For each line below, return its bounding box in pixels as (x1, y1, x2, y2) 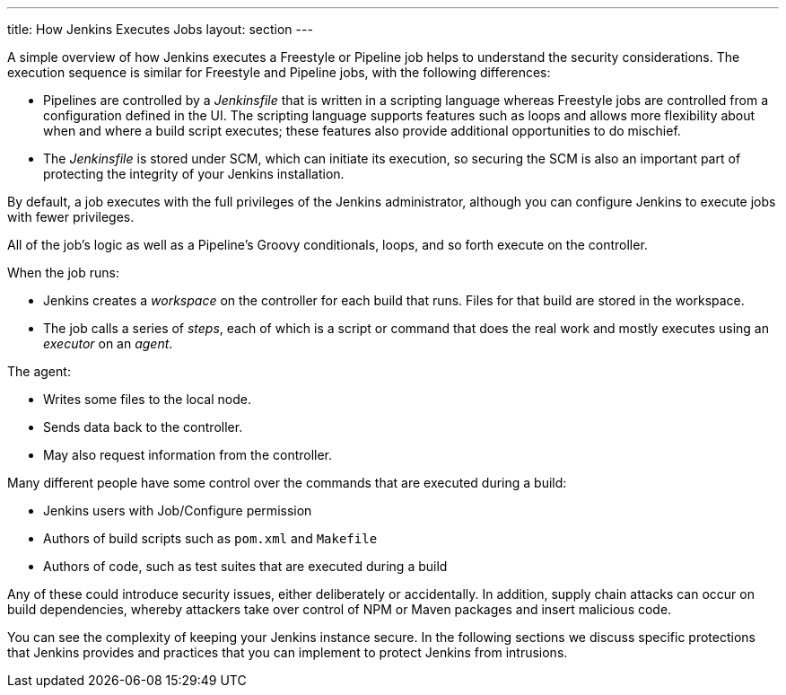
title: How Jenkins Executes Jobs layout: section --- (7, 22, 313, 37)
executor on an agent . (43, 336, 173, 351)
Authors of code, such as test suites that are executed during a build (43, 559, 448, 574)
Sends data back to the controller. (43, 419, 243, 435)
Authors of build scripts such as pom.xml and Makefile (43, 531, 378, 546)
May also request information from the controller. (43, 447, 333, 462)
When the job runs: (7, 265, 119, 280)
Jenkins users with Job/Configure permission (43, 503, 312, 518)
